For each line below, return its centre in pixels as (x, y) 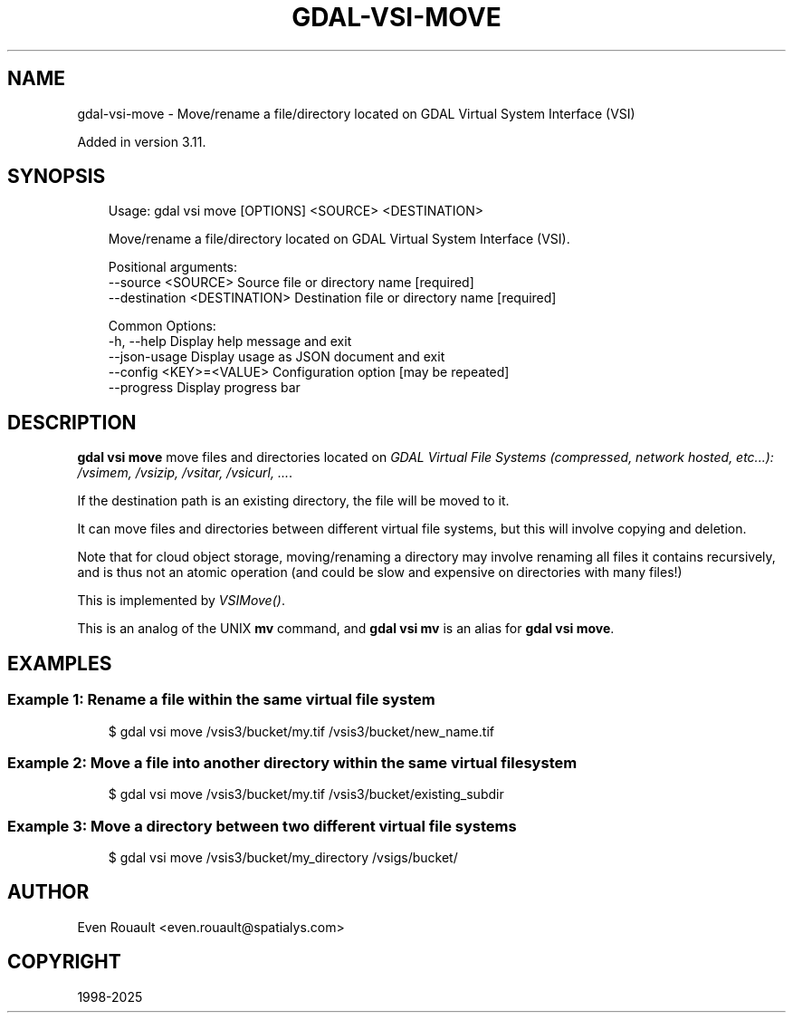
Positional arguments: (172, 267)
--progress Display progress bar (204, 388)
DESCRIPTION (72, 422)
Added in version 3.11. (142, 141)
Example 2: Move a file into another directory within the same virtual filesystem (292, 762)
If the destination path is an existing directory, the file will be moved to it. (293, 501)
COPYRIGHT (64, 962)
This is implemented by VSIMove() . (181, 601)
